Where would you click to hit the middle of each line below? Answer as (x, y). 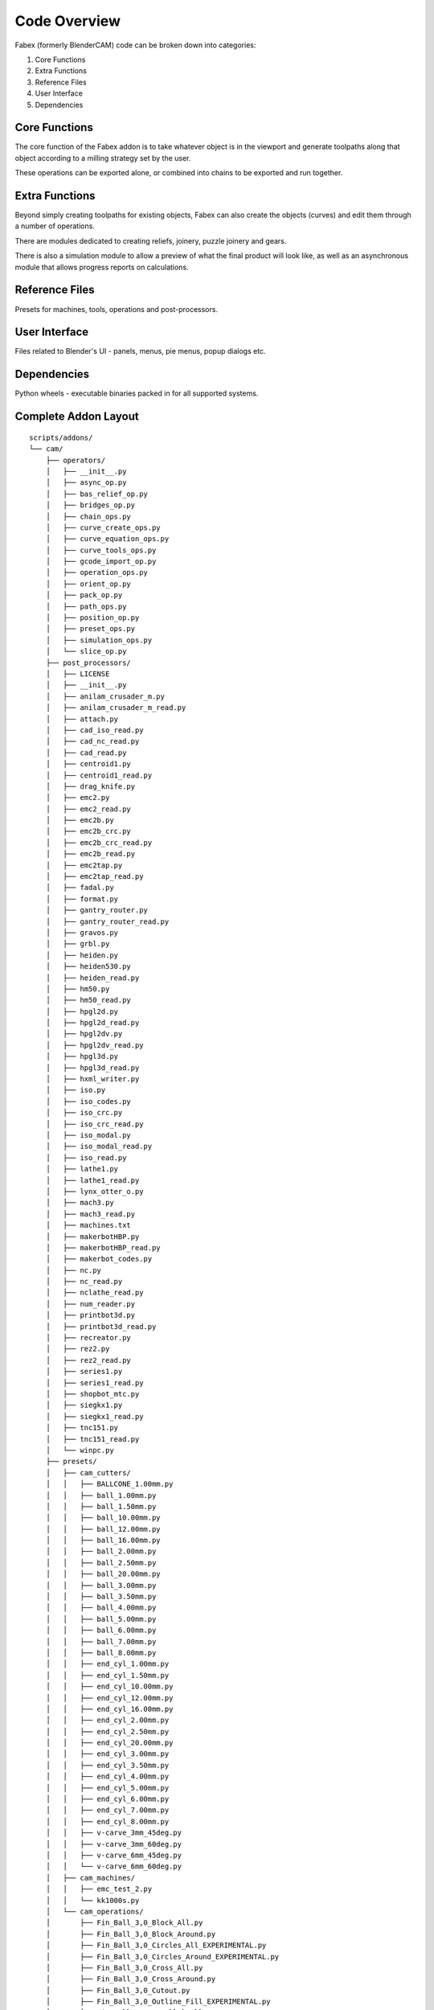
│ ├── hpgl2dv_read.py (94, 1045)
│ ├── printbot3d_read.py (101, 1326)
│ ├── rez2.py (78, 1349)
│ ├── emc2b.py (80, 820)
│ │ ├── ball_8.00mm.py (101, 1653)
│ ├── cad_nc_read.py (92, 741)
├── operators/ (76, 460)
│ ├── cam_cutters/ (88, 1473)
